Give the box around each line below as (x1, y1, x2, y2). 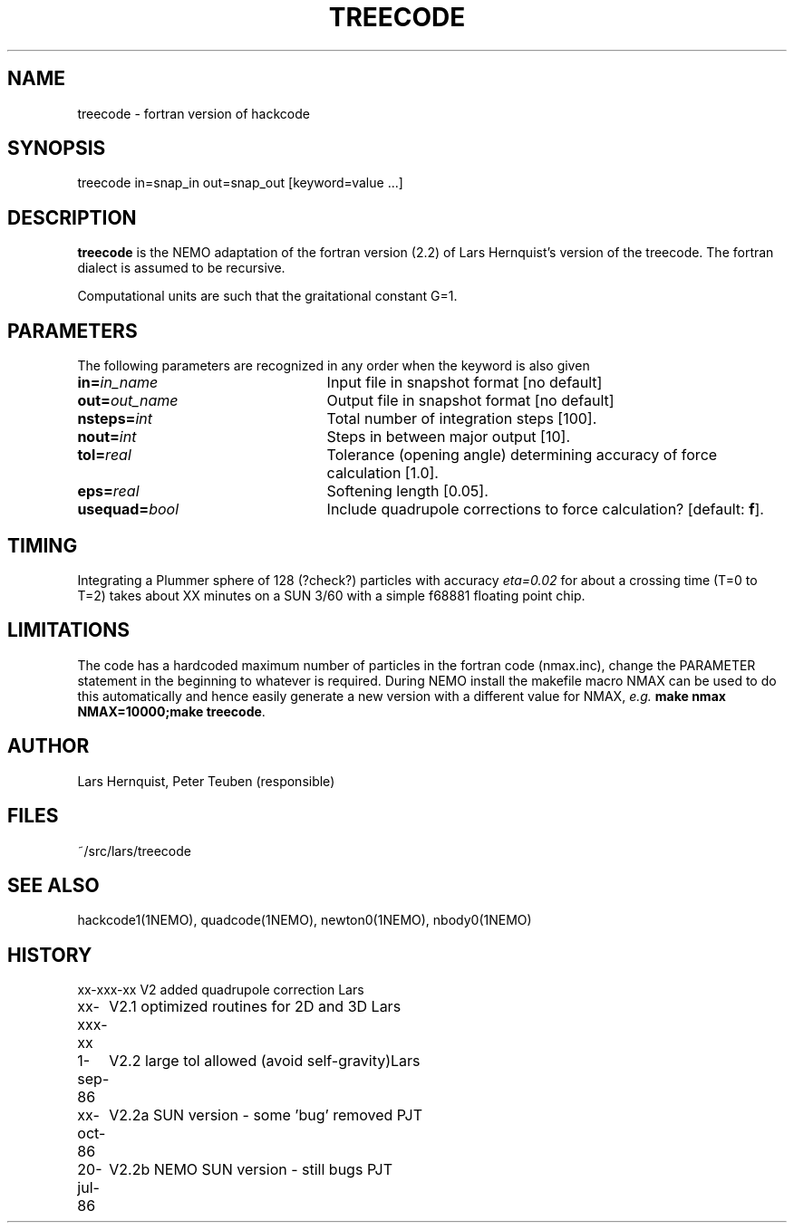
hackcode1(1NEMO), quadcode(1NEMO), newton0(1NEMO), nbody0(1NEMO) (77, 912, 532, 928)
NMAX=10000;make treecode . (77, 703, 266, 719)
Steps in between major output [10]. (326, 428, 570, 447)
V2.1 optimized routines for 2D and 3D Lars (109, 997, 402, 1016)
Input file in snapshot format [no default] (326, 373, 603, 392)
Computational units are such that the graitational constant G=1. (77, 288, 458, 304)
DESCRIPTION (7, 206, 137, 229)
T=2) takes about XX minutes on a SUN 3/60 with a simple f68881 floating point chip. (77, 587, 586, 603)
